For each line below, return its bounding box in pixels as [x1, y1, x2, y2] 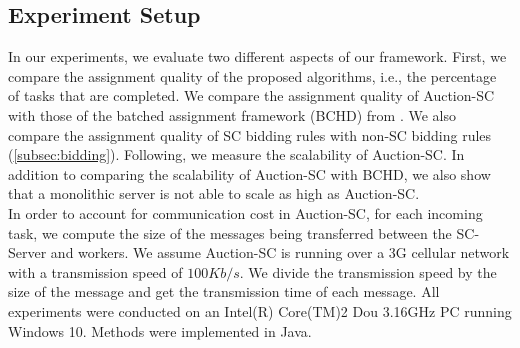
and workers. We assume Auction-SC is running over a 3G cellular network [50, 242, 510, 263]
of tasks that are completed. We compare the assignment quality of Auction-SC [8, 85, 495, 106]
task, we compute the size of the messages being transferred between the [8, 222, 452, 243]
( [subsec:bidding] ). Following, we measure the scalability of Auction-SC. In [8, 144, 465, 165]
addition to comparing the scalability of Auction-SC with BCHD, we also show [8, 163, 491, 184]
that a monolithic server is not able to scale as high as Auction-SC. [8, 183, 420, 204]
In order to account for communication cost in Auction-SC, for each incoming [8, 202, 483, 223]
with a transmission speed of [8, 261, 183, 282]
